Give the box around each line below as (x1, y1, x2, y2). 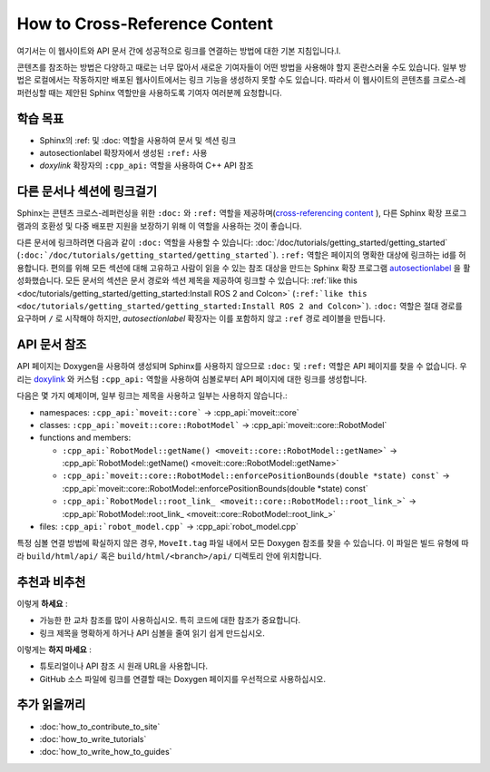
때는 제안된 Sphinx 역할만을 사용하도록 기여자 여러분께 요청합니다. (48, 87, 283, 98)
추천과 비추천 (16, 574, 86, 590)
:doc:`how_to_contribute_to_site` (39, 721, 161, 732)
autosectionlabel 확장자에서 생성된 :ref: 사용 (39, 148, 208, 159)
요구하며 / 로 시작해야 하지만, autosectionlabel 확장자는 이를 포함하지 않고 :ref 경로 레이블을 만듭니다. (16, 313, 386, 324)
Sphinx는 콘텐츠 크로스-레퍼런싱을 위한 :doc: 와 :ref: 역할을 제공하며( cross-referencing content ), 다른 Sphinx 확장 (16, 208, 444, 219)
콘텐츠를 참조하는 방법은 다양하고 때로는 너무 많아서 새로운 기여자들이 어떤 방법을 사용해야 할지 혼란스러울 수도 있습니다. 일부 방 (16, 62, 467, 73)
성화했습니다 (16, 275, 62, 286)
